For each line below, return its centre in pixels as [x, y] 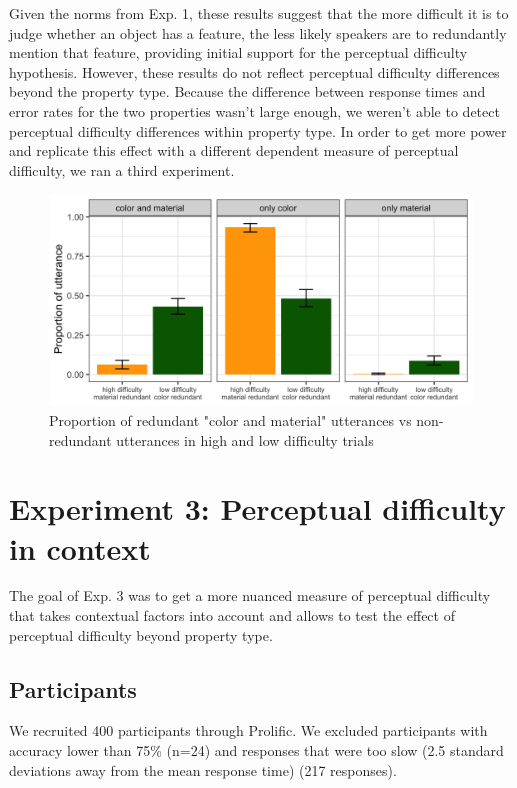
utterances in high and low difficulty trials [245, 439]
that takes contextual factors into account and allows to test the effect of [232, 615]
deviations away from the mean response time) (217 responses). [203, 769]
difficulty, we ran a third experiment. [122, 169]
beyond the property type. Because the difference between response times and [247, 91]
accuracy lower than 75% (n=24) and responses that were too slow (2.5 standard [256, 750]
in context [80, 547]
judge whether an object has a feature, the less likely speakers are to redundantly [258, 32]
